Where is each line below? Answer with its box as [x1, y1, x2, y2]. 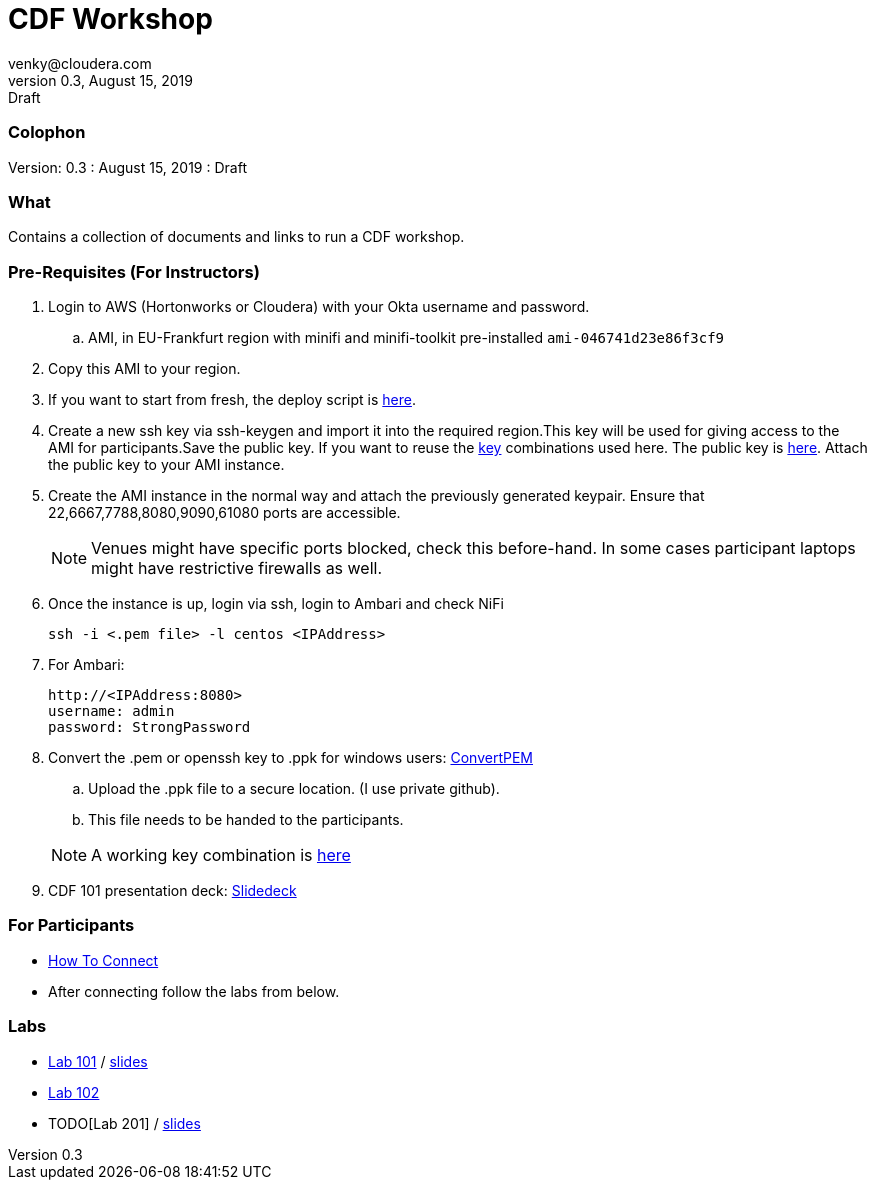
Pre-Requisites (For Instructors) [8, 261, 260, 282]
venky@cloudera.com [8, 54, 152, 72]
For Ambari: [48, 656, 125, 673]
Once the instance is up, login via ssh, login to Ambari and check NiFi [48, 595, 504, 612]
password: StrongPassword [48, 719, 251, 735]
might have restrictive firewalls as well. [91, 558, 383, 578]
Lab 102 [48, 1083, 100, 1101]
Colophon [8, 122, 86, 143]
